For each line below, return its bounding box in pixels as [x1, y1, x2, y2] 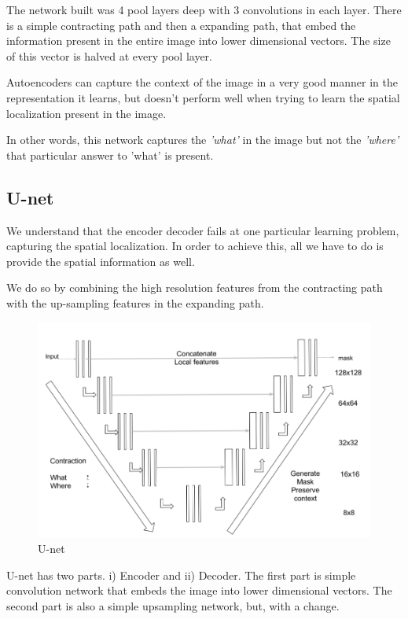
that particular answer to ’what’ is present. [6, 146, 214, 163]
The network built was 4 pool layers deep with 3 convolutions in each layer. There [6, 2, 402, 17]
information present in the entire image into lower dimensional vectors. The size [6, 32, 391, 49]
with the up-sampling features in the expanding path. [6, 294, 264, 311]
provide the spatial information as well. [6, 252, 195, 269]
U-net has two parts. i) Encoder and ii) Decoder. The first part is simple [6, 566, 356, 583]
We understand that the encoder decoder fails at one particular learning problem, [6, 222, 399, 238]
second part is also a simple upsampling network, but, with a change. [6, 597, 340, 613]
